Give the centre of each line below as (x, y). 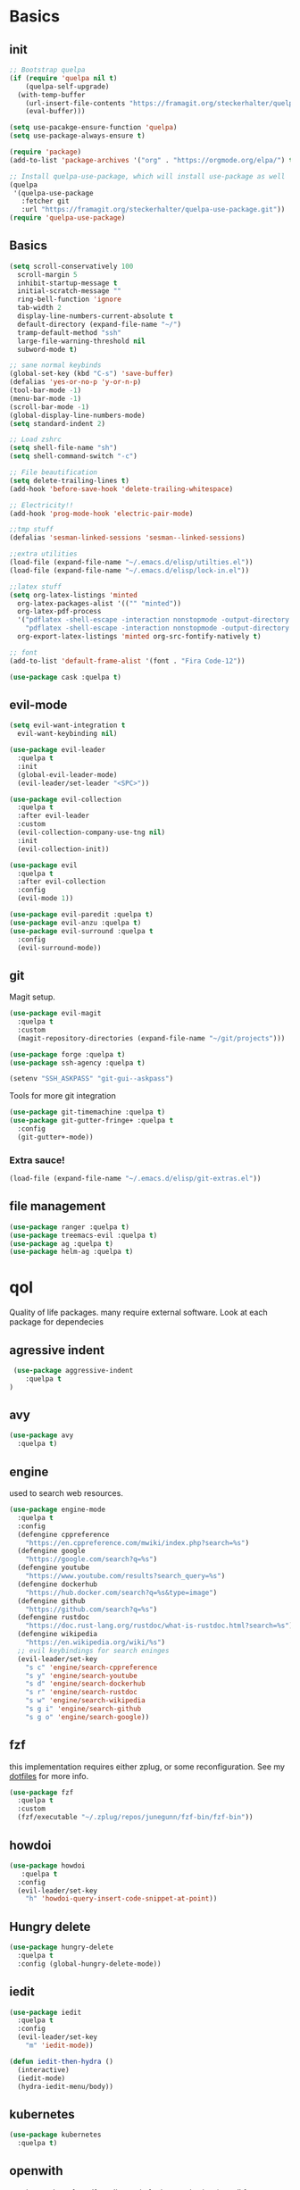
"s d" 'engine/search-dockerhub (85, 1684)
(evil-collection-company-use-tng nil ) (92, 832)
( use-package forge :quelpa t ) (67, 1054)
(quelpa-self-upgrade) (67, 87)
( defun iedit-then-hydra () (62, 2061)
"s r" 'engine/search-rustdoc (82, 1693)
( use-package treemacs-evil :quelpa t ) (83, 1235)
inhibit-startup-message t (67, 283)
